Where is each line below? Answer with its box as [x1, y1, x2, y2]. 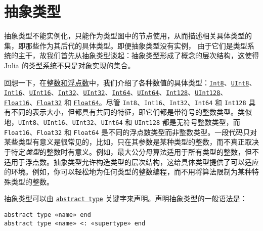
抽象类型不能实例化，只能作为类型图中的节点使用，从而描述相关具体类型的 [4, 30, 252, 41]
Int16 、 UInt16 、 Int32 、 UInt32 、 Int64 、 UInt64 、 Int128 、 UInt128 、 [4, 87, 228, 98]
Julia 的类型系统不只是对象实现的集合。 [4, 60, 135, 70]
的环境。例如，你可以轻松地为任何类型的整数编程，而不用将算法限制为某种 [4, 166, 252, 177]
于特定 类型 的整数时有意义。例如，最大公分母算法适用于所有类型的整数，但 [4, 146, 252, 157]
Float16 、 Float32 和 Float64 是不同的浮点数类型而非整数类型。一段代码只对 [4, 126, 257, 137]
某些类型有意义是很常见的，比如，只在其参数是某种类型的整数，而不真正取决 [4, 136, 259, 147]
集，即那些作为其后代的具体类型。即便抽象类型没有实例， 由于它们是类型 [4, 40, 247, 51]
